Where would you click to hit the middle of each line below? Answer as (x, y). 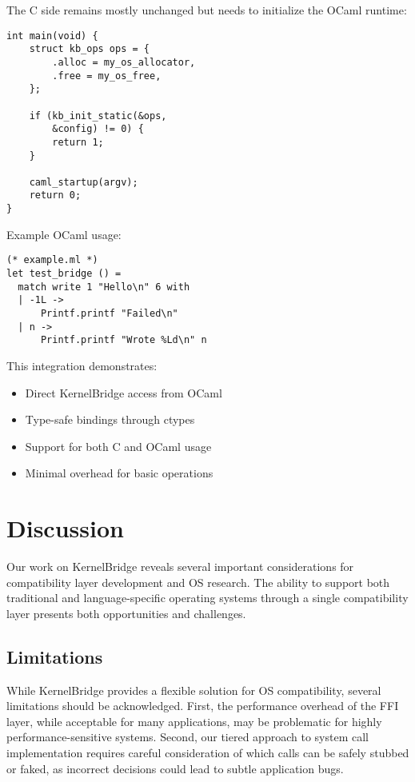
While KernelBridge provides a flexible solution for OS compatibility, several (194, 690)
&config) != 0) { (98, 129)
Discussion (65, 528)
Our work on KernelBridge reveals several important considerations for (180, 567)
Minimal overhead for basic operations (119, 473)
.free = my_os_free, (107, 76)
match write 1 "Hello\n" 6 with (104, 287)
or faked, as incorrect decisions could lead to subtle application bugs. (175, 768)
